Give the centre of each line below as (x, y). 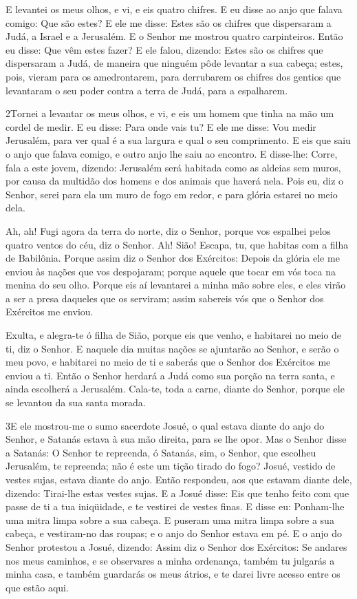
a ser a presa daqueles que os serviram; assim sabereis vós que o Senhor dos (165, 298)
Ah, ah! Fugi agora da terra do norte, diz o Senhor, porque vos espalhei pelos (168, 230)
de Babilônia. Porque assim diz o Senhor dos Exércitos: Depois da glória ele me (173, 258)
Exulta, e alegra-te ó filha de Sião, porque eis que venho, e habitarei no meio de (174, 335)
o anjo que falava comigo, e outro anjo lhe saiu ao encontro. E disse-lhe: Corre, (172, 153)
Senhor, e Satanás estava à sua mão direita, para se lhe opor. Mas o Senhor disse (176, 439)
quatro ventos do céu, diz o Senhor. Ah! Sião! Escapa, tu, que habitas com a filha (177, 244)
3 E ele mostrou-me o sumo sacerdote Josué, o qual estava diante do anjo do (165, 425)
